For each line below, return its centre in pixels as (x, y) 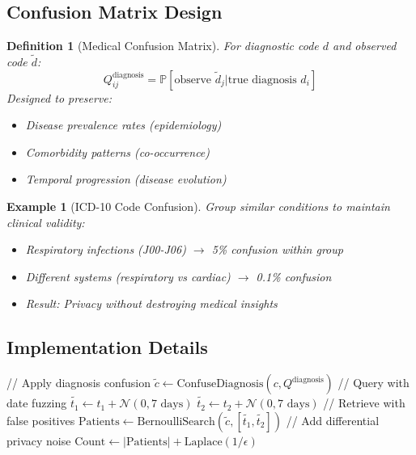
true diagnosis (262, 80)
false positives (41, 420)
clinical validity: (46, 222)
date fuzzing (37, 403)
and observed (365, 46)
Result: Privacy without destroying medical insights (151, 303)
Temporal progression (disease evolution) (126, 179)
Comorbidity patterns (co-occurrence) (118, 152)
